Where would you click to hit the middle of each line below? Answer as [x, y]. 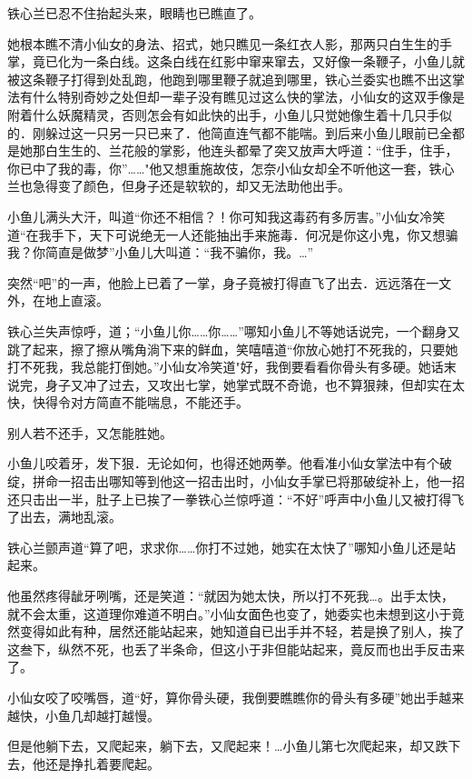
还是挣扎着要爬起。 [102, 763]
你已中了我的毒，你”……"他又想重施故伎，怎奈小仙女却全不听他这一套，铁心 [231, 168]
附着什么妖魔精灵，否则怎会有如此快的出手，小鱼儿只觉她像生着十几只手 [223, 114]
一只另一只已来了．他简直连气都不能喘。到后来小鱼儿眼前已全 [267, 132]
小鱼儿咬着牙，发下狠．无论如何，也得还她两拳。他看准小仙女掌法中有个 [223, 463]
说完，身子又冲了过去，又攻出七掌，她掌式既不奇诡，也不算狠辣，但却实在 [230, 384]
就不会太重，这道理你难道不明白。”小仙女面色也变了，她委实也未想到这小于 [230, 613]
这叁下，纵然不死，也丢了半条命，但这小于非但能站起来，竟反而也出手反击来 [236, 649]
